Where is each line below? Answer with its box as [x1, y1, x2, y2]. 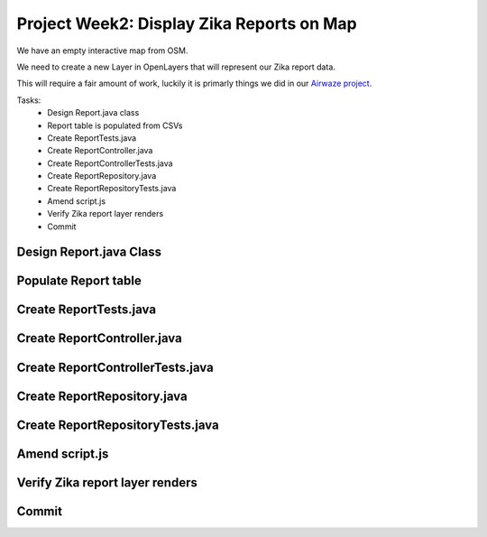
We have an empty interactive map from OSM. [16, 45, 188, 56]
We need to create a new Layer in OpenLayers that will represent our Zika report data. [16, 61, 335, 72]
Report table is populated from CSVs [47, 120, 183, 131]
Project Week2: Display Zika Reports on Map [16, 14, 357, 33]
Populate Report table [16, 273, 142, 289]
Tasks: [16, 95, 41, 106]
